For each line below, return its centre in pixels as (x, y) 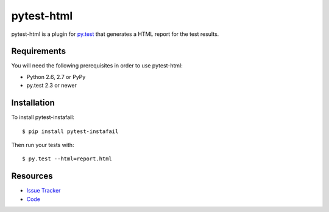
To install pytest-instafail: (43, 117)
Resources (32, 176)
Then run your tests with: (43, 145)
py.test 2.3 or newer (52, 86)
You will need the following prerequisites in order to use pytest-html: (97, 66)
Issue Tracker (44, 191)
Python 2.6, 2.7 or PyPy (56, 77)
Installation (33, 103)
